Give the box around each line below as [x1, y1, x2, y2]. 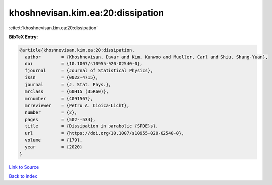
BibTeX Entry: [9, 34, 38, 40]
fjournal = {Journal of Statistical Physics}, [25, 68, 153, 74]
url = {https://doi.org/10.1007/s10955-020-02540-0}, [25, 130, 184, 136]
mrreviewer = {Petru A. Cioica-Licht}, [25, 103, 130, 109]
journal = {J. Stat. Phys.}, [25, 82, 111, 87]
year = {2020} [25, 144, 83, 150]
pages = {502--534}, [25, 117, 96, 122]
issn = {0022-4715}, [25, 75, 99, 80]
